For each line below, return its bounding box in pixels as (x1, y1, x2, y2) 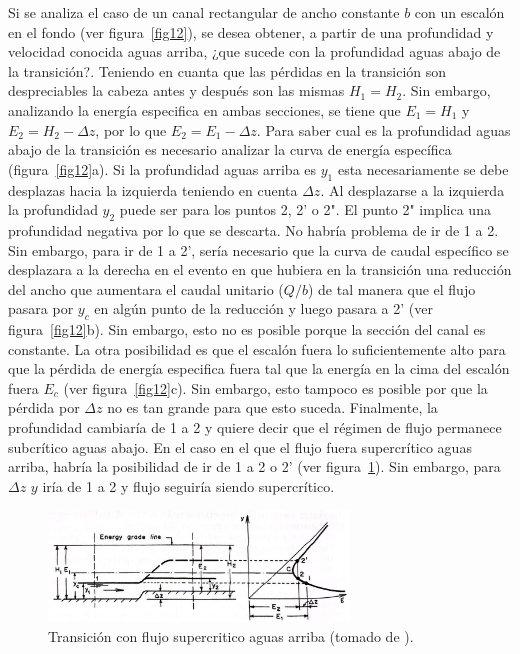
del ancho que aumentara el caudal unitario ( (8, 278, 284, 299)
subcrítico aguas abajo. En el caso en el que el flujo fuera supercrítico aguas (8, 436, 472, 457)
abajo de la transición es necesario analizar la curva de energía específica (8, 139, 452, 160)
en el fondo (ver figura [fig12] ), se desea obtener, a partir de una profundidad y (8, 21, 494, 42)
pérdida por (8, 397, 80, 418)
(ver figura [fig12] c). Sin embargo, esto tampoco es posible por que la (63, 377, 488, 398)
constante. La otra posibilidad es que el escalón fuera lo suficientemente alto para (8, 338, 506, 359)
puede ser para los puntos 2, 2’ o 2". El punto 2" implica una (119, 199, 491, 220)
